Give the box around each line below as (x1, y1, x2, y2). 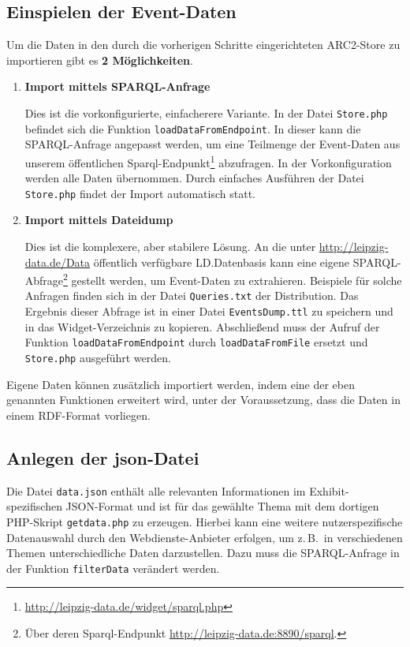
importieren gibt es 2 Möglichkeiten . (6, 51, 193, 68)
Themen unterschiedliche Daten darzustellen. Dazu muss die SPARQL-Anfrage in (6, 544, 400, 561)
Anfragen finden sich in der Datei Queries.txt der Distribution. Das (24, 287, 359, 304)
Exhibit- (309, 482, 349, 499)
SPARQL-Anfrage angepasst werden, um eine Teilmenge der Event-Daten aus (24, 136, 401, 152)
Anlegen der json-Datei (6, 445, 199, 469)
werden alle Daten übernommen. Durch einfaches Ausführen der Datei (24, 170, 364, 186)
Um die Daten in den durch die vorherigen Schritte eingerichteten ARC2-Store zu (6, 36, 401, 53)
